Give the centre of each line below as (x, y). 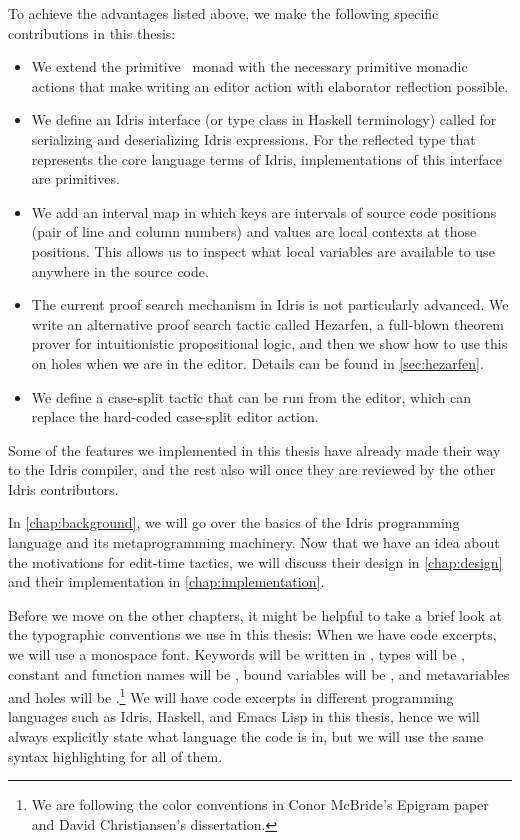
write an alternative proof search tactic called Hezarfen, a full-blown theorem (267, 323)
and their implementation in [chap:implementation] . (166, 581)
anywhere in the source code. (120, 270)
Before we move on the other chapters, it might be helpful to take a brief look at (255, 614)
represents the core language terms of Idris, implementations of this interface (266, 158)
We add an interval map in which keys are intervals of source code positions (264, 211)
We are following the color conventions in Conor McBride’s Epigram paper (260, 804)
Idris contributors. (63, 488)
